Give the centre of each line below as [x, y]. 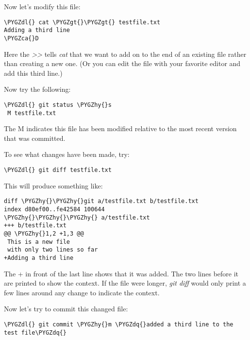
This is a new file [39, 242]
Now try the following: [37, 89]
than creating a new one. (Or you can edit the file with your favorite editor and [122, 63]
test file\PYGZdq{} [35, 332]
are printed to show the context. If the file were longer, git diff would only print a [125, 283]
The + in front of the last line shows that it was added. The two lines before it [121, 273]
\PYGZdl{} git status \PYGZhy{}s [58, 105]
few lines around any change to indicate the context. [82, 292]
